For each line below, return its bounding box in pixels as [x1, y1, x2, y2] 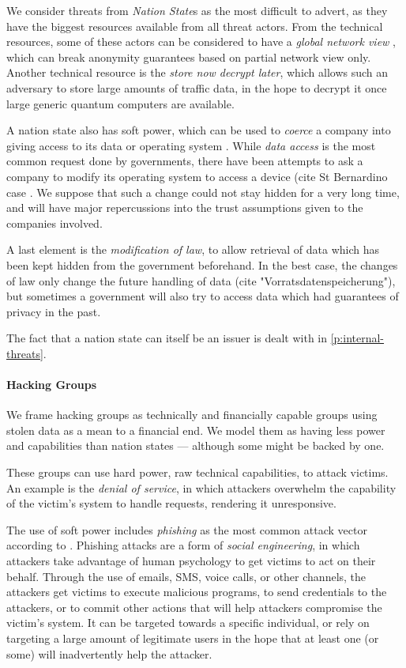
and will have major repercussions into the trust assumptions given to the [6, 199, 363, 216]
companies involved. [6, 214, 103, 231]
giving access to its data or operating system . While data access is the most [6, 137, 376, 153]
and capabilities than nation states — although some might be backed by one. [6, 437, 385, 454]
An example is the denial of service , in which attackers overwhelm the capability [6, 479, 397, 496]
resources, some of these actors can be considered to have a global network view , [6, 33, 396, 50]
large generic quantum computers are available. [6, 95, 235, 111]
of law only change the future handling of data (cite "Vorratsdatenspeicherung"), [6, 272, 396, 289]
